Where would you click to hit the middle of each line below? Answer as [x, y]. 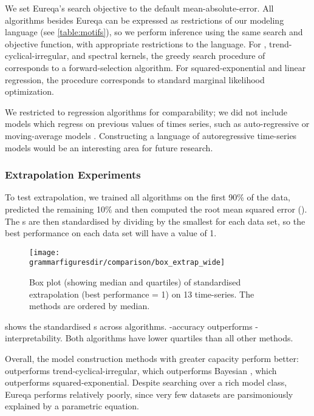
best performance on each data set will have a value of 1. [111, 233]
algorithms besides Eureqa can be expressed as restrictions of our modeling [145, 20]
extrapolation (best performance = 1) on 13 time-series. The [142, 294]
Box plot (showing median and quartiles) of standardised [135, 282]
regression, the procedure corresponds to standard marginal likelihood [135, 79]
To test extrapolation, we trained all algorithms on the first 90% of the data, [148, 197]
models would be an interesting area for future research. [109, 147]
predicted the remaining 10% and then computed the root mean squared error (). [156, 209]
